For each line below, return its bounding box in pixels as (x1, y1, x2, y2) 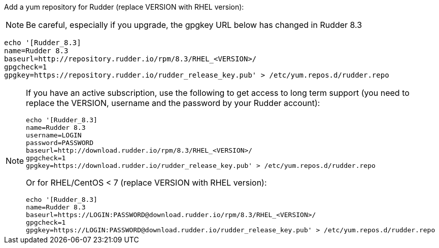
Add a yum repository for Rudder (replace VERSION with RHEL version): (4, 3, 244, 11)
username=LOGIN (26, 131, 82, 139)
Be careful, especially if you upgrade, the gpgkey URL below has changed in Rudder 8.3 (26, 20, 362, 30)
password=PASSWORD (26, 139, 94, 147)
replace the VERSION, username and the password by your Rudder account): (26, 98, 320, 108)
